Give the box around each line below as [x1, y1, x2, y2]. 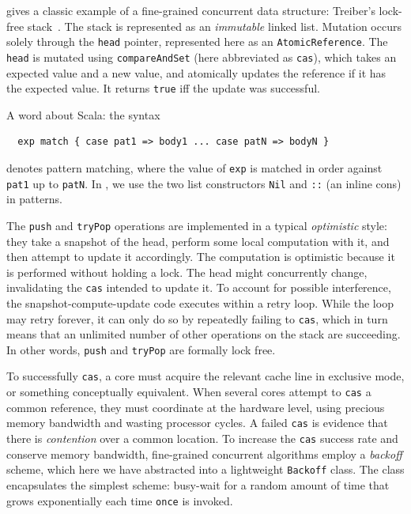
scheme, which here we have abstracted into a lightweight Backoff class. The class [6, 461, 405, 478]
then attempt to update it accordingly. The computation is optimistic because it [6, 248, 395, 265]
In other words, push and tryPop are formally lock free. [6, 341, 276, 357]
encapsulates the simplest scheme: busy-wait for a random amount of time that [6, 476, 390, 493]
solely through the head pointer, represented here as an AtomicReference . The [6, 33, 388, 50]
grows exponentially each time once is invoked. [6, 492, 233, 508]
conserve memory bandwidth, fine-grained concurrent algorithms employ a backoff [6, 445, 402, 462]
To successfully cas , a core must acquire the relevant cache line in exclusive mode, [6, 368, 405, 384]
